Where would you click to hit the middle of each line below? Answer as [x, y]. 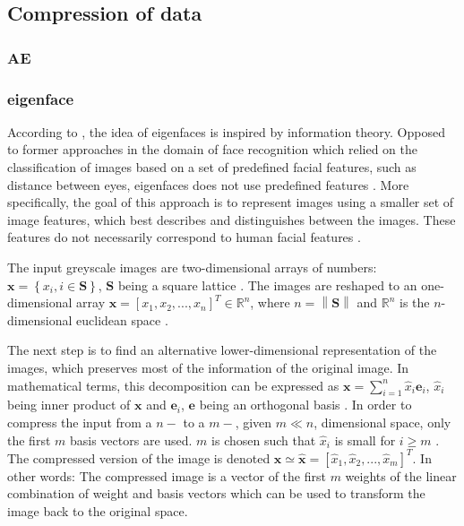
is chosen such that [264, 440]
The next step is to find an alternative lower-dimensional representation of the [222, 350]
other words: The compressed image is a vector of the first [167, 475]
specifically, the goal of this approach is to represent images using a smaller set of [231, 202]
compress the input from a [80, 422]
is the [415, 302]
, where [270, 302]
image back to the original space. [98, 510]
